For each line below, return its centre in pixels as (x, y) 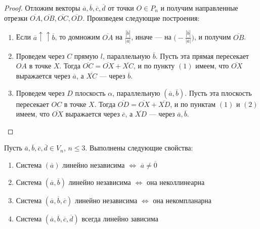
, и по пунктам (193, 104)
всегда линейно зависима (120, 218)
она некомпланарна (182, 200)
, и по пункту (154, 66)
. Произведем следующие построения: (141, 17)
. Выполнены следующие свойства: (139, 148)
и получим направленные (199, 8)
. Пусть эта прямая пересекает (202, 55)
